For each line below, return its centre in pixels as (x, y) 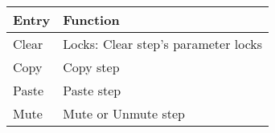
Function (91, 20)
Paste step (92, 90)
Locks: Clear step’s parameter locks (163, 44)
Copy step (91, 67)
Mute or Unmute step (124, 113)
